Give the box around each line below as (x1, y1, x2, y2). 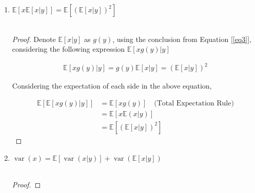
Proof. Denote (12, 33, 56, 44)
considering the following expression (12, 44, 125, 54)
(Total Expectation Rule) (154, 99, 234, 107)
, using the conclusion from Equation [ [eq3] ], (112, 33, 251, 44)
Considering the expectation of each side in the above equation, (12, 80, 212, 91)
